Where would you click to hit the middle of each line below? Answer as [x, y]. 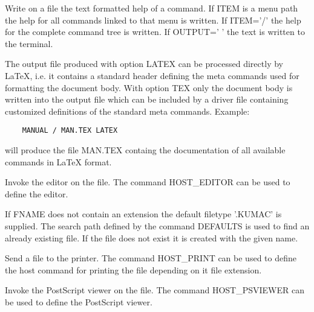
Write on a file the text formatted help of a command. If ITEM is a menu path [152, 8]
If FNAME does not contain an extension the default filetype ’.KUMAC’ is [143, 214]
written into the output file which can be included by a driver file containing [147, 99]
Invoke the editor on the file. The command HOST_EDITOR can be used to [148, 182]
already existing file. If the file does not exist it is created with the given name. [152, 237]
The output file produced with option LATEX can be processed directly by [144, 64]
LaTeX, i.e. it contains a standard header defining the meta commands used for [152, 75]
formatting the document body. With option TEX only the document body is [149, 87]
